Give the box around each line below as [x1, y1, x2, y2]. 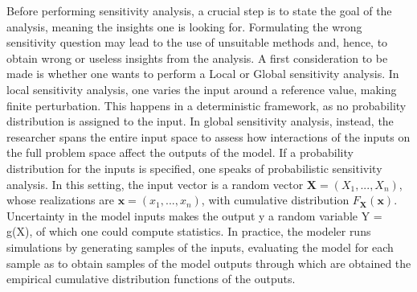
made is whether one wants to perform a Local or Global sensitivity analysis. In [6, 65, 399, 82]
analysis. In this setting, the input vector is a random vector [6, 175, 304, 192]
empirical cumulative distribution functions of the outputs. [6, 270, 296, 287]
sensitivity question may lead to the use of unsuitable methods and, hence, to [6, 34, 388, 51]
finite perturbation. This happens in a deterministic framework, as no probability [6, 97, 407, 113]
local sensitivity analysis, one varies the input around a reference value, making [6, 80, 397, 97]
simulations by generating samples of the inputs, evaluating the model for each [6, 238, 394, 255]
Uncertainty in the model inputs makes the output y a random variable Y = [6, 207, 382, 224]
